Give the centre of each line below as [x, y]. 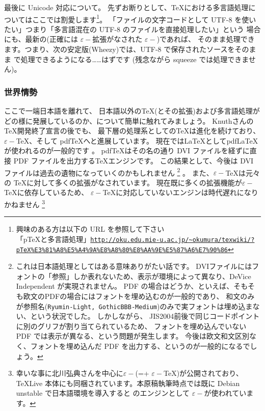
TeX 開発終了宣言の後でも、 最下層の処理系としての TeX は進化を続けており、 [132, 131]
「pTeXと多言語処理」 [53, 239]
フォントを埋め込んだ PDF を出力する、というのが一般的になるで [140, 346]
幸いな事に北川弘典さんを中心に [70, 373]
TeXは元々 [243, 172]
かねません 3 [25, 203]
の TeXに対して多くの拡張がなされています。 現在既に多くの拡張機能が [123, 182]
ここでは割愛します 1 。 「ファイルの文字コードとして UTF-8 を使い [144, 18]
